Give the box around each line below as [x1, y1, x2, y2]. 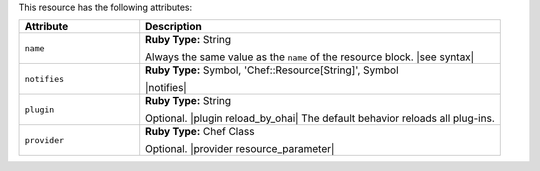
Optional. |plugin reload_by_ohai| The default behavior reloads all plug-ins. [145, 111, 495, 125]
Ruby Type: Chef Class [145, 125, 255, 139]
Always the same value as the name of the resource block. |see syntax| [145, 50, 475, 64]
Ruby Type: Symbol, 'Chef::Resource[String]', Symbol [145, 63, 399, 77]
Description [145, 20, 202, 34]
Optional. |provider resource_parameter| [145, 142, 335, 156]
